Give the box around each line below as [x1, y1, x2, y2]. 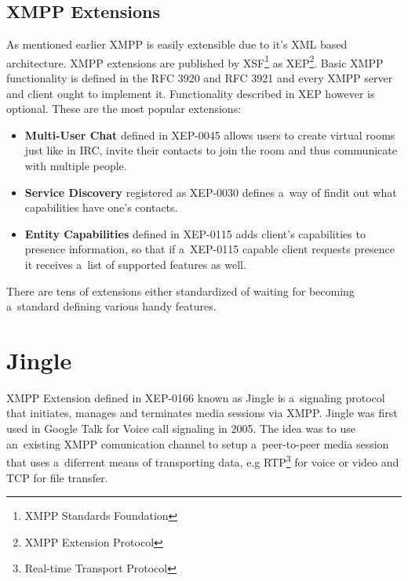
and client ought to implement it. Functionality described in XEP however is [6, 85, 375, 101]
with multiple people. [24, 158, 127, 174]
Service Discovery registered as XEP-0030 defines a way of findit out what [24, 183, 397, 200]
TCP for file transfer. [6, 469, 108, 485]
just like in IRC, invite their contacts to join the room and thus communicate [24, 142, 397, 158]
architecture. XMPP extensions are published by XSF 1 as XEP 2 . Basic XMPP [6, 52, 384, 71]
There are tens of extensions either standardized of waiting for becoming [6, 282, 355, 299]
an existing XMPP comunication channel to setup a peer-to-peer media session [6, 435, 389, 452]
